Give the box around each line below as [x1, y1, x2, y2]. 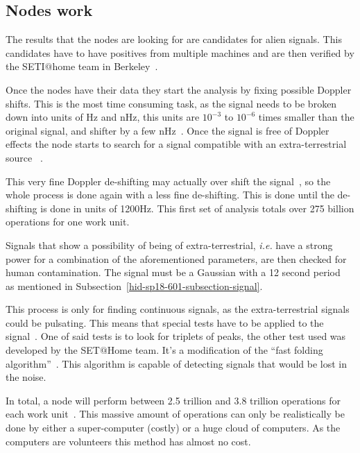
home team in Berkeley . [52, 59, 158, 74]
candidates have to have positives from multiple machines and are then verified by [6, 45, 354, 60]
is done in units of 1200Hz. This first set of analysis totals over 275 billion [40, 200, 354, 215]
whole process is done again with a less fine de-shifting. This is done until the [6, 187, 334, 202]
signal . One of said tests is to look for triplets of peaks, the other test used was [6, 329, 346, 343]
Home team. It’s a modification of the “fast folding [107, 343, 323, 357]
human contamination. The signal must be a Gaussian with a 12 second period [6, 265, 341, 280]
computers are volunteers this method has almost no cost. [6, 434, 251, 448]
